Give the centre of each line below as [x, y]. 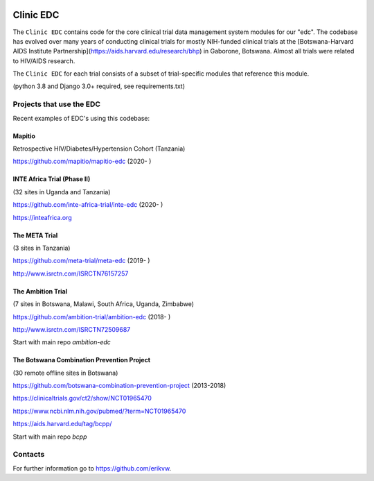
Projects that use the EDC [56, 104]
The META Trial [35, 235]
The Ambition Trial [40, 291]
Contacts [29, 455]
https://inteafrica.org [42, 217]
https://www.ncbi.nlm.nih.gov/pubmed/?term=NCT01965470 [99, 411]
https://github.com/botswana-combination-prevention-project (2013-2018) [119, 386]
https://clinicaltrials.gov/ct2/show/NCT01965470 [82, 398]
